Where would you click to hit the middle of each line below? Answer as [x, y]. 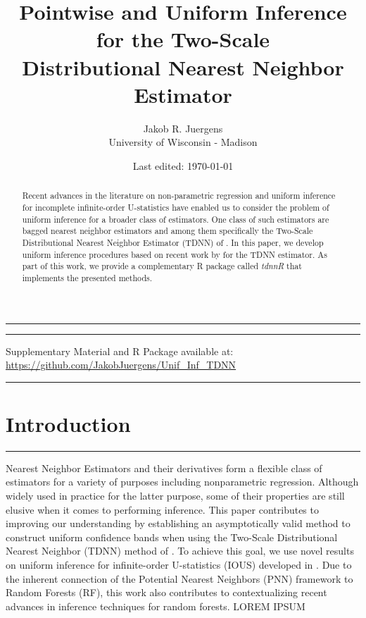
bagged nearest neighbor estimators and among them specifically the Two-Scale [168, 231]
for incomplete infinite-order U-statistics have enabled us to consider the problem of [176, 207]
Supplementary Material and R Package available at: [120, 351]
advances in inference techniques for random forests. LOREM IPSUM [156, 606]
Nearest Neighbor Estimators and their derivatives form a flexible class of [164, 468]
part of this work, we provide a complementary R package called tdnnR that [162, 266]
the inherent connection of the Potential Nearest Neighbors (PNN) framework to [179, 578]
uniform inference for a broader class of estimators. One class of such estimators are [176, 219]
